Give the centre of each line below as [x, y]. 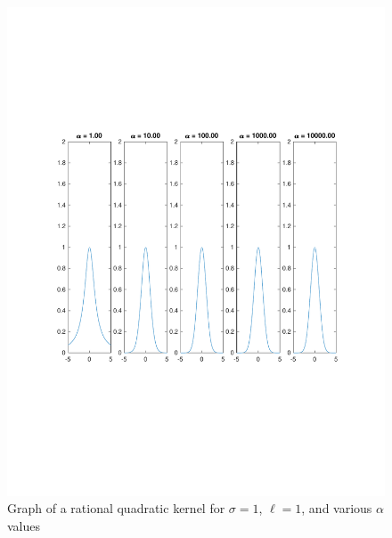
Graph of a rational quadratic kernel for [116, 508]
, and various [337, 508]
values [24, 526]
